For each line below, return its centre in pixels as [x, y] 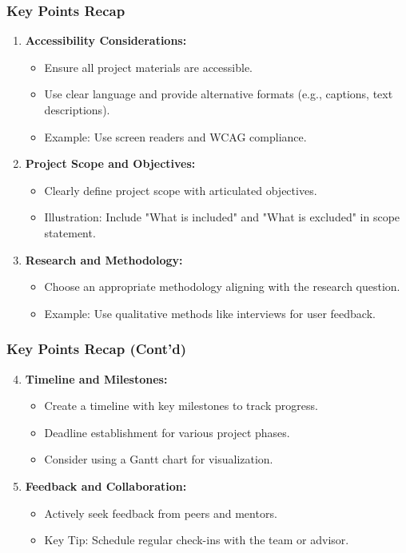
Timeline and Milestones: [96, 378]
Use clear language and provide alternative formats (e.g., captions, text [219, 94]
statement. [70, 232]
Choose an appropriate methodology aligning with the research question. [222, 286]
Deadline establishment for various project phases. [167, 432]
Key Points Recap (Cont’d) [96, 349]
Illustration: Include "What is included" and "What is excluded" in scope [222, 217]
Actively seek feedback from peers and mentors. [161, 513]
